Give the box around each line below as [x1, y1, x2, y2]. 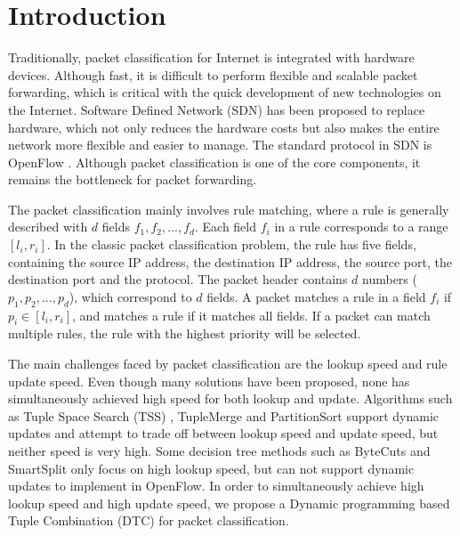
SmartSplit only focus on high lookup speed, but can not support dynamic [8, 459, 415, 477]
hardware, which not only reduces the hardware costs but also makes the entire [8, 118, 440, 136]
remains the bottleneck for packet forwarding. [8, 170, 257, 189]
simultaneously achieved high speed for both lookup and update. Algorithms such [8, 389, 453, 408]
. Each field [194, 217, 257, 236]
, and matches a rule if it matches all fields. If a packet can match [72, 305, 431, 324]
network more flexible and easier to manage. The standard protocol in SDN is [8, 135, 432, 154]
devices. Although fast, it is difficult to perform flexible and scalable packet [8, 65, 418, 84]
